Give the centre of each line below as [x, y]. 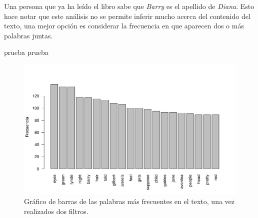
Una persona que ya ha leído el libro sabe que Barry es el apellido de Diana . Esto [129, 6]
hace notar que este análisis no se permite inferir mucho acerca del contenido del [127, 16]
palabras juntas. [28, 35]
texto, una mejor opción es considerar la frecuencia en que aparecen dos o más [124, 26]
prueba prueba [26, 52]
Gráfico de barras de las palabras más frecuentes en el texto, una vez [129, 201]
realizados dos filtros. [56, 211]
